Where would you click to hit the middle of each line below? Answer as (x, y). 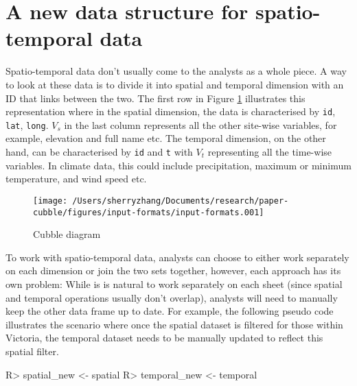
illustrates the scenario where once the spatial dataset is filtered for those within (174, 324)
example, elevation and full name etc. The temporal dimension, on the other (166, 138)
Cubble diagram (67, 234)
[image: (50, 201)
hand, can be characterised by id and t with (99, 152)
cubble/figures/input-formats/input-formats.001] (149, 212)
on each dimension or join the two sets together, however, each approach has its (173, 270)
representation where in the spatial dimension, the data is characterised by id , (171, 111)
